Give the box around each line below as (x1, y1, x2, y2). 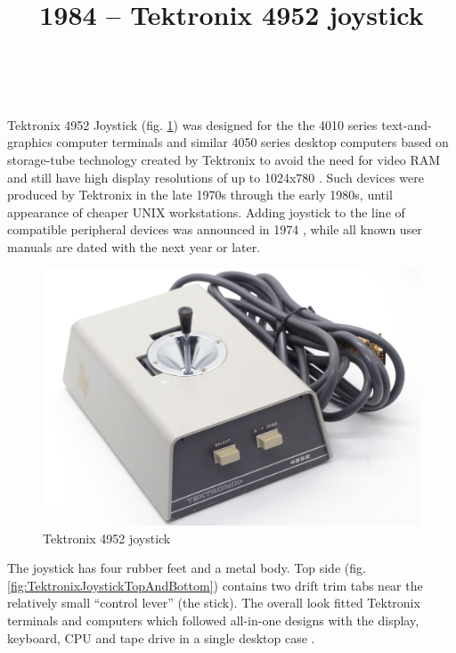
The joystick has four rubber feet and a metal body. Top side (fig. (7, 559, 366, 577)
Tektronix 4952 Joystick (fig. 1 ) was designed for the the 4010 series (7, 115, 378, 134)
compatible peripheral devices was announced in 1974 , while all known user (7, 220, 422, 239)
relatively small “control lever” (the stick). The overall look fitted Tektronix (7, 593, 420, 612)
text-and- (381, 115, 432, 134)
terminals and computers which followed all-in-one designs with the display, (7, 611, 419, 630)
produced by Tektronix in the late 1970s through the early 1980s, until (7, 185, 393, 204)
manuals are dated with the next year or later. (7, 237, 261, 256)
